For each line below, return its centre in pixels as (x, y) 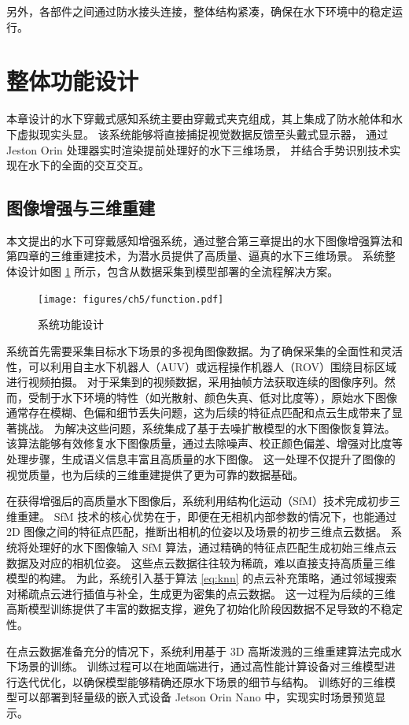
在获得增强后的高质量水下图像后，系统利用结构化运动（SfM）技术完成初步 (198, 501)
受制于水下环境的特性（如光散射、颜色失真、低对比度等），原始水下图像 (212, 397)
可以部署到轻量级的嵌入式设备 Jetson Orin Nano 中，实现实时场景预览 (196, 697)
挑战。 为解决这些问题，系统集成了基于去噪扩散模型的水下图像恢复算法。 (206, 428)
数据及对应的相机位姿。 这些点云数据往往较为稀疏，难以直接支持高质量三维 (201, 562)
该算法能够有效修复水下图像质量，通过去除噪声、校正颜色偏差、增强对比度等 (204, 443)
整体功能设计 (73, 81)
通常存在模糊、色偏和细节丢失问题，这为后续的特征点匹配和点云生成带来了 (199, 413)
